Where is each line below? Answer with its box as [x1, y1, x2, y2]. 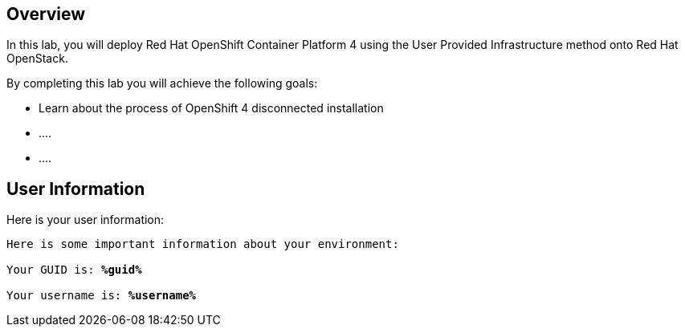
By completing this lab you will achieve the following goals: [6, 76, 318, 91]
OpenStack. [6, 51, 68, 66]
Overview [6, 4, 86, 24]
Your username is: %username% [6, 289, 197, 303]
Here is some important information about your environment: [6, 238, 399, 251]
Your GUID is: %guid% [6, 263, 142, 277]
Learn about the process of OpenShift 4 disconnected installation [39, 101, 384, 116]
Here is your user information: [6, 213, 165, 227]
